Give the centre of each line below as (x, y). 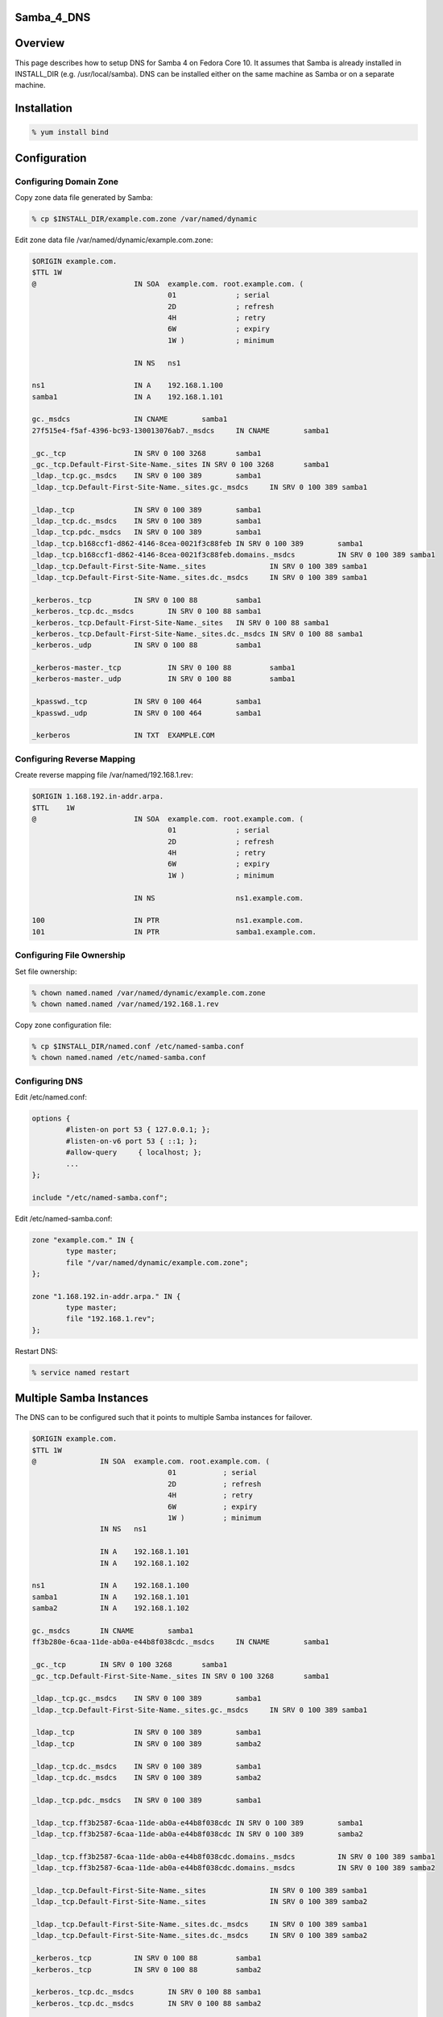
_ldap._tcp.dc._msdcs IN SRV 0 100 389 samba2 (147, 1778)
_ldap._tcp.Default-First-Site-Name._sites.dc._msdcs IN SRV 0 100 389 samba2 (200, 1936)
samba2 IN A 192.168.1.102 (110, 1608)
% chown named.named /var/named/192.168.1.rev (125, 1004)
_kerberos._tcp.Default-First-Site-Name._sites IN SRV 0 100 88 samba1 (180, 622)
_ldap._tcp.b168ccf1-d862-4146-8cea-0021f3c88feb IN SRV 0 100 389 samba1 (198, 543)
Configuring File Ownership (70, 955)
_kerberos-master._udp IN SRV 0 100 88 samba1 (164, 679)
